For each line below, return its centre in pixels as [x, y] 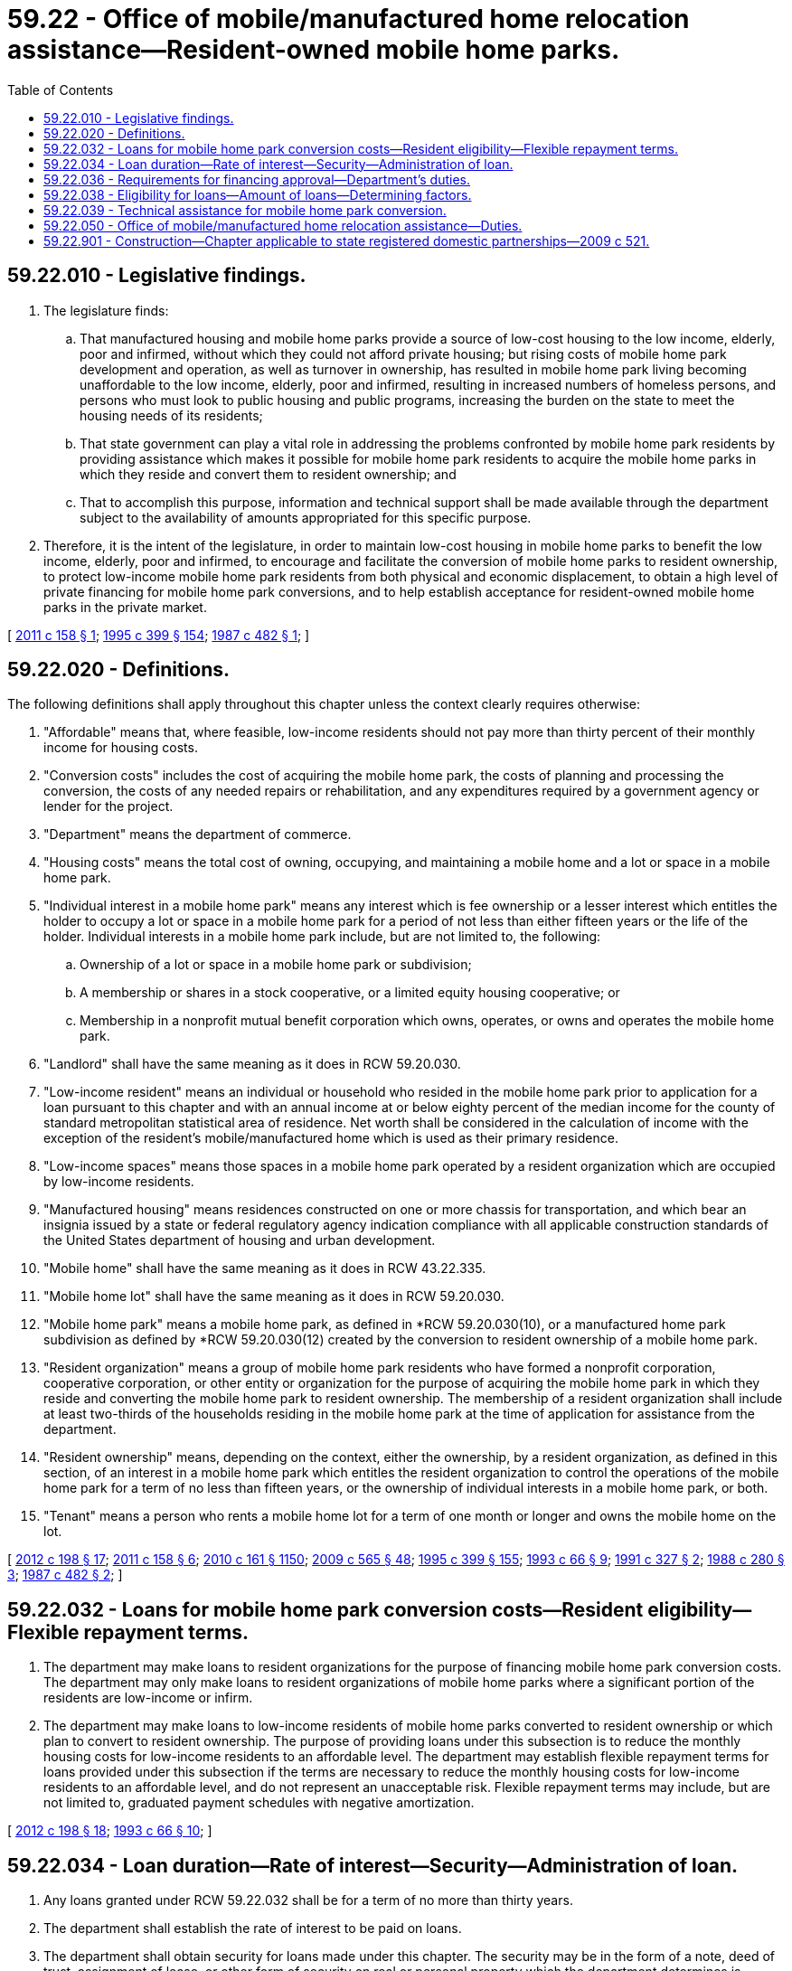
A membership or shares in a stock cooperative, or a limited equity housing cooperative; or [350, 993]
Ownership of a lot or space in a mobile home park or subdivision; [276, 965]
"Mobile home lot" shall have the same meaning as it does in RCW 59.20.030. [274, 1297]
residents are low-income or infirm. [148, 1698]
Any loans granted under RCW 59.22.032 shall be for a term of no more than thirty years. [308, 1900]
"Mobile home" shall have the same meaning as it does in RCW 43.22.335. [265, 1268]
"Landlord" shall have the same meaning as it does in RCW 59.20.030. [252, 1064]
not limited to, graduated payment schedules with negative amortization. [259, 1803]
